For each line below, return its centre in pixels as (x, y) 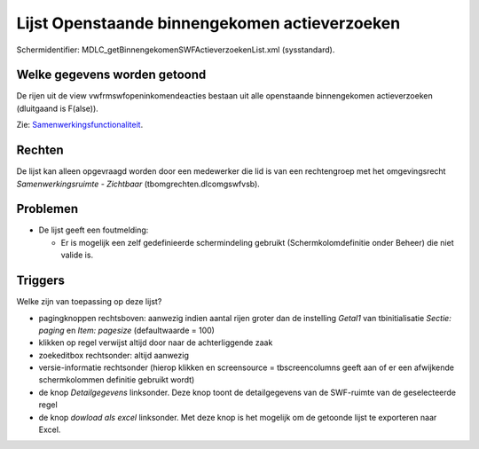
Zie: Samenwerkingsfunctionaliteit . (80, 125)
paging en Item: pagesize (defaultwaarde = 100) (126, 330)
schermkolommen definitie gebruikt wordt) (117, 380)
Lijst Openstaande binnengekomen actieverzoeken (208, 23)
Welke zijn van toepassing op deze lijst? (89, 302)
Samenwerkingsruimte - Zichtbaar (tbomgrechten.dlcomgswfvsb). (138, 184)
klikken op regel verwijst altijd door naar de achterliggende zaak (156, 343)
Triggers (41, 281)
